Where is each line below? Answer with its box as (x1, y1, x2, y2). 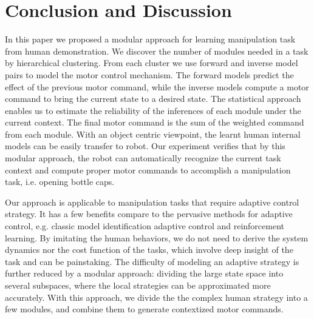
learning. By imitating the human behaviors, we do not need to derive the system (5, 231, 309, 244)
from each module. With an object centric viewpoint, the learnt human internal (5, 127, 301, 140)
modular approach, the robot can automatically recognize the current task (5, 152, 281, 164)
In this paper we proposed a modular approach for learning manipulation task (5, 33, 296, 45)
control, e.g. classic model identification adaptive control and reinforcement (5, 220, 284, 232)
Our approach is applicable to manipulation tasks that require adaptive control (5, 195, 299, 208)
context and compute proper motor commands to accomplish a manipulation (5, 163, 291, 176)
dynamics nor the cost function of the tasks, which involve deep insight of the (5, 243, 293, 256)
